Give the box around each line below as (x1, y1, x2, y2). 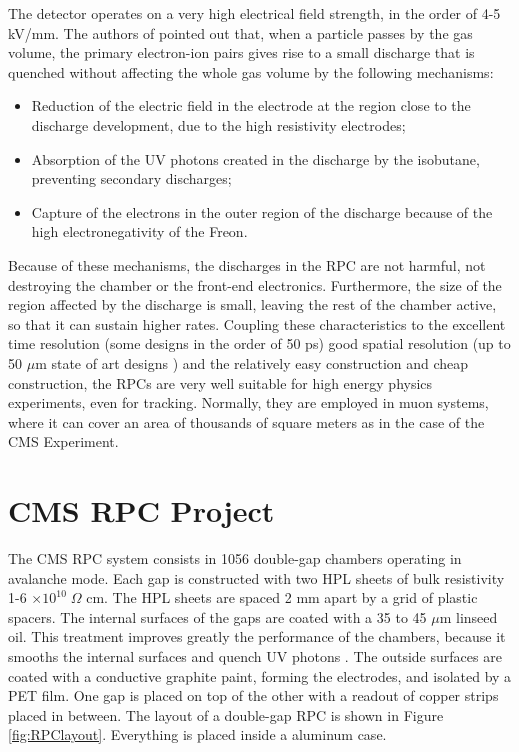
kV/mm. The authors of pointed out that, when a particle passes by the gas (8, 22, 473, 43)
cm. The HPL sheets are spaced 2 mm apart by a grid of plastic (86, 587, 478, 608)
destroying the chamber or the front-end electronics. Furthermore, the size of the (8, 274, 502, 295)
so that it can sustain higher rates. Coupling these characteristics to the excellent (8, 313, 506, 334)
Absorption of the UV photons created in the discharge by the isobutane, (31, 148, 480, 169)
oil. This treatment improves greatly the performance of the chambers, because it (8, 626, 506, 647)
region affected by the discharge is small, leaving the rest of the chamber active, (8, 294, 497, 315)
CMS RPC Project (8, 490, 275, 531)
